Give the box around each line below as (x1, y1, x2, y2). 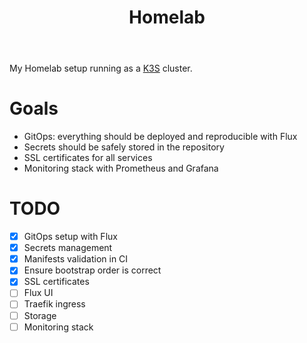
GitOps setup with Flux (23, 231, 118, 243)
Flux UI (23, 287, 54, 299)
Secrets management (23, 242, 113, 254)
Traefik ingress (23, 298, 86, 310)
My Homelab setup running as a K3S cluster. (9, 62, 193, 75)
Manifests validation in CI (23, 253, 129, 265)
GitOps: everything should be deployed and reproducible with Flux (23, 131, 298, 143)
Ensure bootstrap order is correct (23, 264, 162, 276)
